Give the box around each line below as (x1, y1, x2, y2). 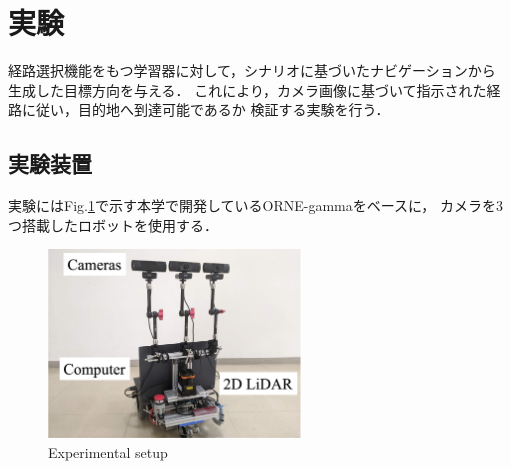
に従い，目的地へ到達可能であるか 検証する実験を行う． (21, 99, 390, 120)
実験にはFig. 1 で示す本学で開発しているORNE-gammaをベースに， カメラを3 (8, 195, 503, 216)
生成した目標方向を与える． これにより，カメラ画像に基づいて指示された (8, 79, 487, 100)
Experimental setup (48, 441, 168, 462)
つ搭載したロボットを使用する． (8, 214, 218, 235)
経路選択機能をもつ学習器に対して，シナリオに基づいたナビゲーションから (8, 60, 496, 81)
